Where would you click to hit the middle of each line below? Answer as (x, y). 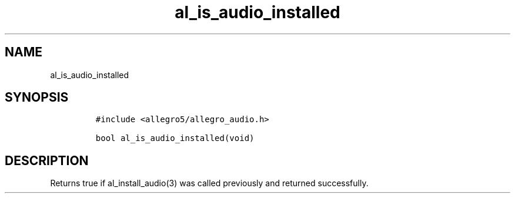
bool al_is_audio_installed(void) (175, 138)
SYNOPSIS (37, 98)
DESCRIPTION (47, 160)
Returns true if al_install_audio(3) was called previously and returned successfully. (209, 183)
